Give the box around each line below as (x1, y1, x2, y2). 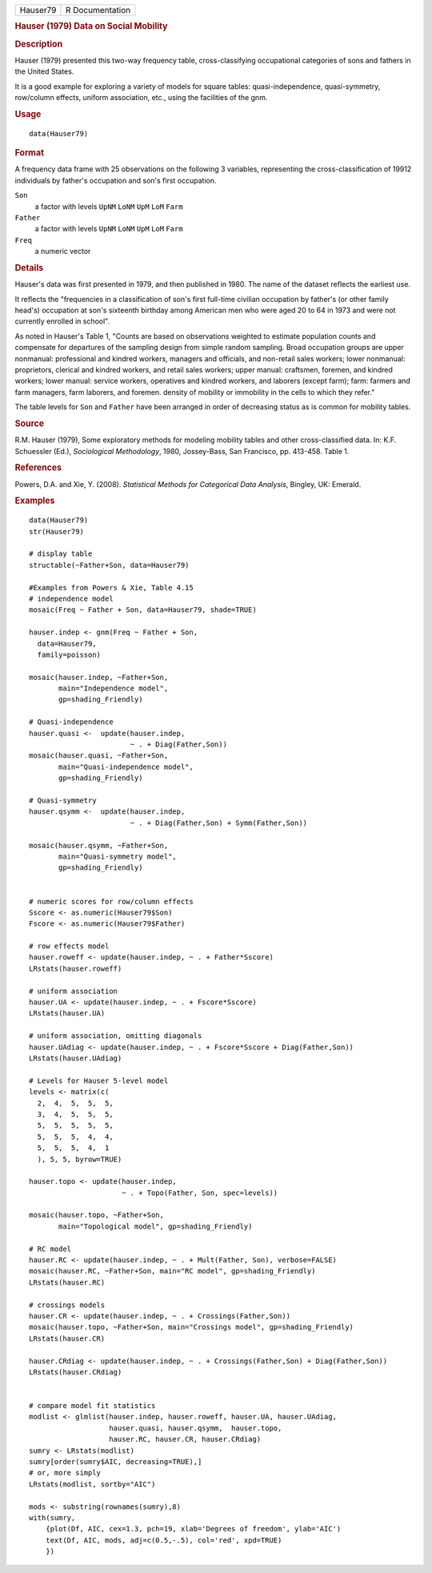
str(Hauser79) (29, 527, 84, 536)
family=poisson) (37, 650, 102, 659)
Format (14, 147, 44, 159)
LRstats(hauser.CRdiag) (29, 1367, 122, 1377)
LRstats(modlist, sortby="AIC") (29, 1479, 156, 1489)
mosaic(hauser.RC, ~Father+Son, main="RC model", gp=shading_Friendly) (29, 1266, 316, 1276)
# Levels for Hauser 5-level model (29, 1076, 169, 1085)
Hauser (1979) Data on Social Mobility (14, 21, 168, 32)
